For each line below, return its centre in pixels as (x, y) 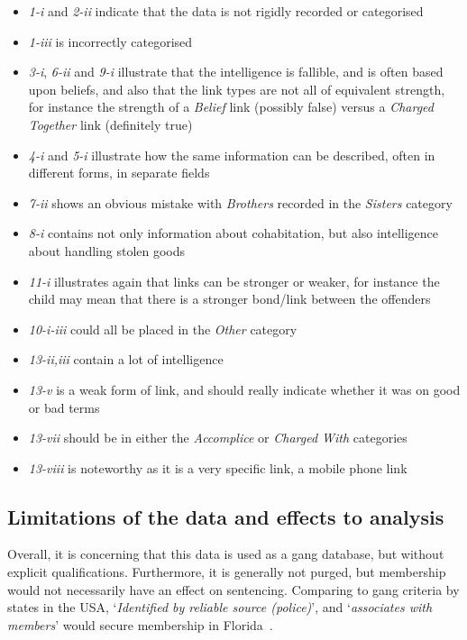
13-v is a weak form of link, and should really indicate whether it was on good (244, 389)
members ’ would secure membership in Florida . (140, 624)
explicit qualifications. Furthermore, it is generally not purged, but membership (227, 572)
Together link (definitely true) (110, 124)
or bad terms (64, 407)
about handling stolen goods (107, 250)
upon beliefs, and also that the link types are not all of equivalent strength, (237, 89)
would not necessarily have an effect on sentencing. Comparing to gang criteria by (233, 589)
